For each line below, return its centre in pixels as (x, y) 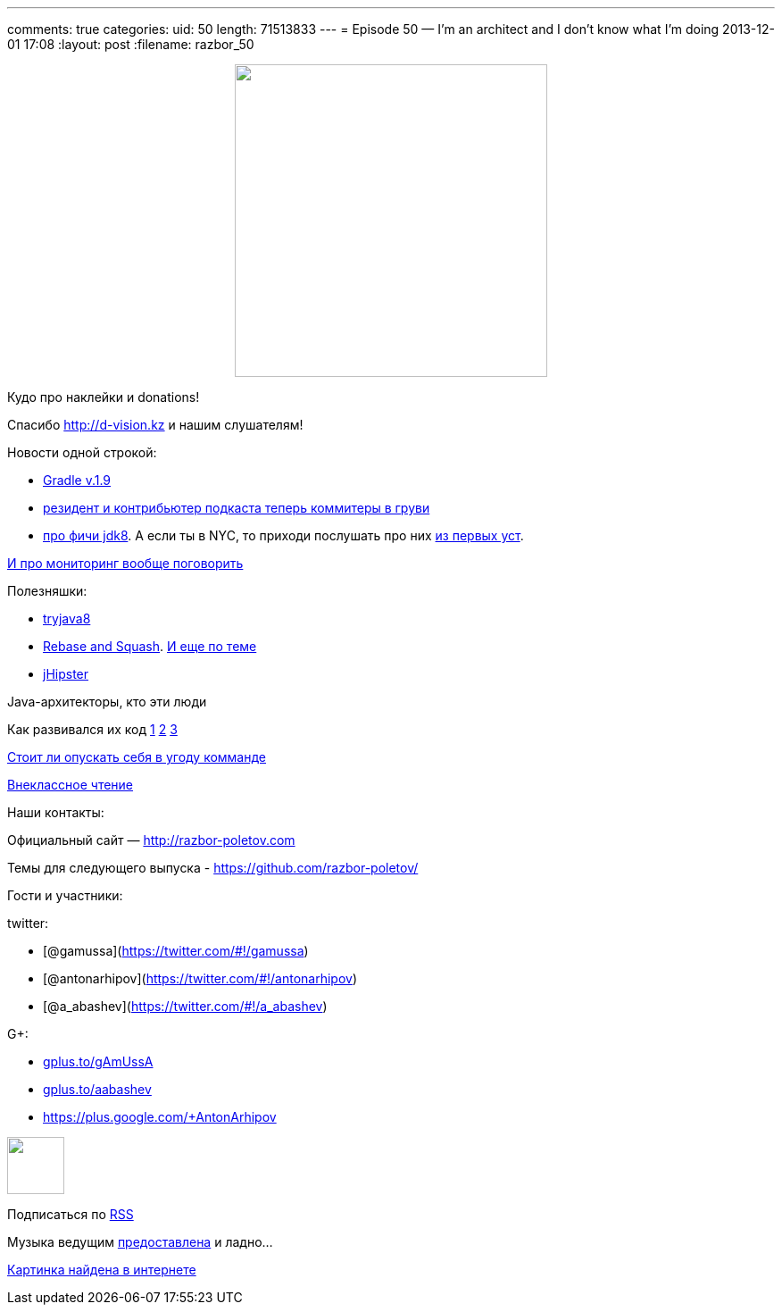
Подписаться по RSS (71, 1214)
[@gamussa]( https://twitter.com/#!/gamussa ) (176, 951)
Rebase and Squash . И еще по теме (150, 646)
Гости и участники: (65, 895)
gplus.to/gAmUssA (98, 1061)
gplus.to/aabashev (97, 1089)
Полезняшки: (47, 591)
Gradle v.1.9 (77, 480)
